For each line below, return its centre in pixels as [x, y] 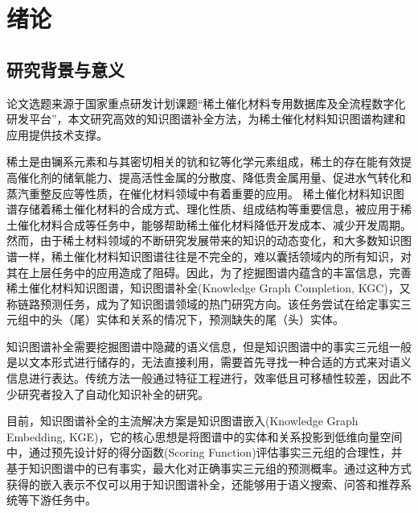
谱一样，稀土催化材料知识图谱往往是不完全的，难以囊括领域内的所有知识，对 [209, 256]
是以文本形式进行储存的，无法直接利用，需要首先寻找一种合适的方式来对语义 [209, 362]
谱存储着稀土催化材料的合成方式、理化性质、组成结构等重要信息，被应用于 [203, 209]
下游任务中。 [62, 500]
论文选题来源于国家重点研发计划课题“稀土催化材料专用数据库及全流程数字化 [206, 103]
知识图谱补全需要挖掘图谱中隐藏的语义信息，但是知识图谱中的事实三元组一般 [209, 346]
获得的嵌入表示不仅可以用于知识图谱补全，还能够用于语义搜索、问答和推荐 [203, 484]
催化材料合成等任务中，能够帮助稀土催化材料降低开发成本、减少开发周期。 [214, 224]
